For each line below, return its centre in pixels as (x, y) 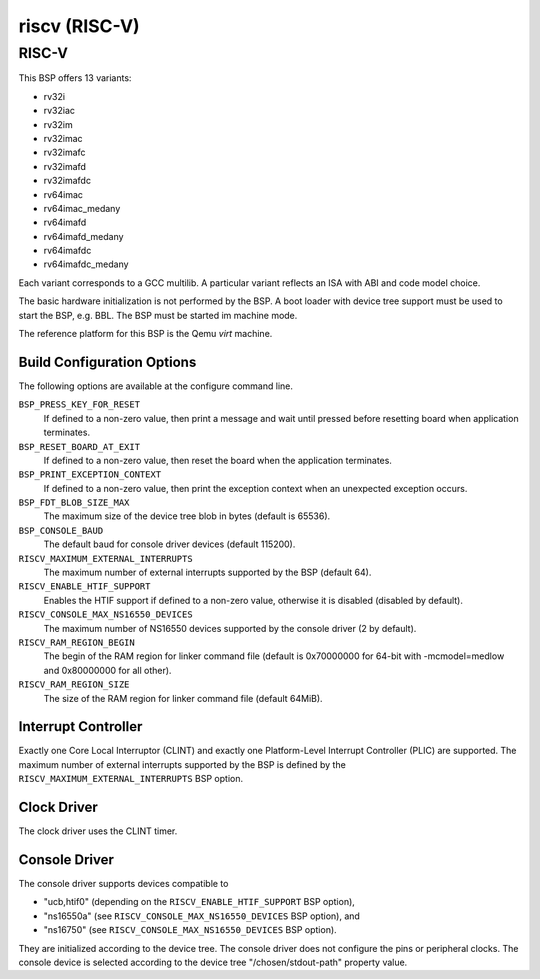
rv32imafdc (67, 181)
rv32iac (59, 111)
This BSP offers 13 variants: (75, 78)
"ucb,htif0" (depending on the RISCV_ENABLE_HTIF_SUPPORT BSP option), (199, 902)
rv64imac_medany (82, 208)
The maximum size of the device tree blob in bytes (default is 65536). (187, 516)
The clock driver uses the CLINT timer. (98, 831)
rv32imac (63, 138)
